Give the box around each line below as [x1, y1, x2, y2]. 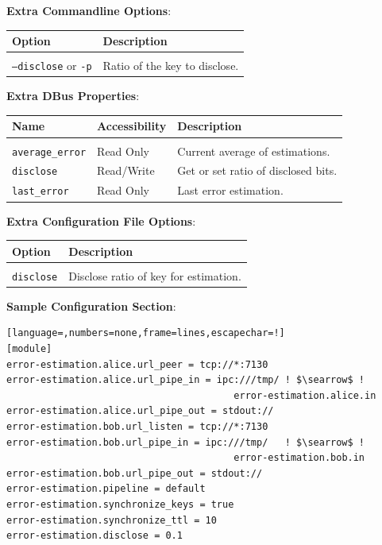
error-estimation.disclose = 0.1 [6, 530, 183, 542]
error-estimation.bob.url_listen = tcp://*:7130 [6, 421, 268, 432]
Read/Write [97, 162, 155, 179]
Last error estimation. [177, 182, 284, 199]
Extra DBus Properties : [6, 87, 140, 104]
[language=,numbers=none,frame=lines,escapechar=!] [6, 327, 285, 339]
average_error [12, 146, 87, 158]
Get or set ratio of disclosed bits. [177, 162, 338, 179]
